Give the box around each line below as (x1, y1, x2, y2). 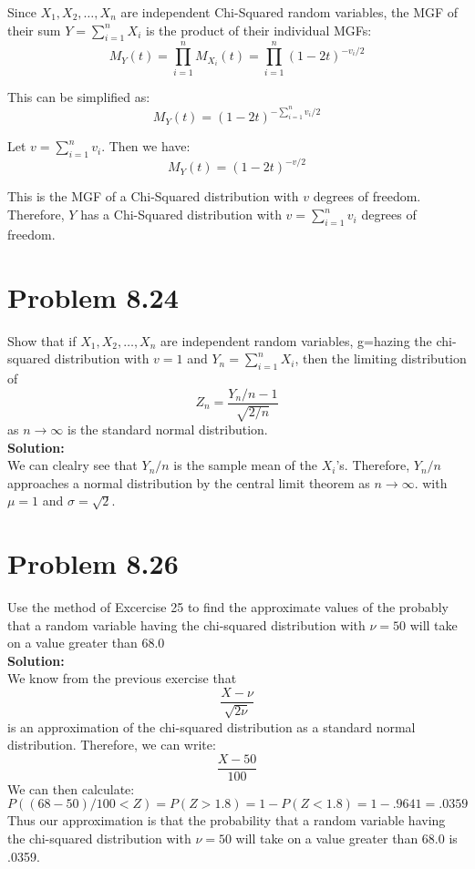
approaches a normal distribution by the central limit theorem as (7, 473, 370, 492)
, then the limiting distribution (294, 349, 467, 368)
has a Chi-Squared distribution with (80, 205, 282, 224)
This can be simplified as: (7, 87, 150, 106)
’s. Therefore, (336, 455, 410, 475)
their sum (7, 20, 61, 39)
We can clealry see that (7, 455, 138, 475)
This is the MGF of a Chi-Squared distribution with (7, 187, 299, 206)
